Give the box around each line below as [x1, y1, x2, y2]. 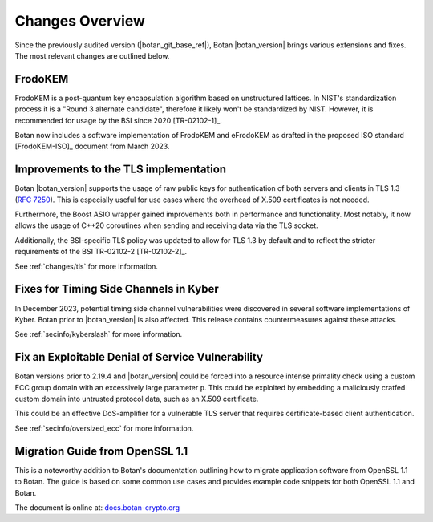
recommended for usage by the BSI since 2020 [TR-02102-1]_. [14, 115, 222, 125]
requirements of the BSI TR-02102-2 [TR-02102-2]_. [14, 247, 188, 257]
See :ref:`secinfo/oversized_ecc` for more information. [14, 423, 194, 433]
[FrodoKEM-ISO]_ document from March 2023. [14, 141, 170, 152]
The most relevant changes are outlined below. [14, 51, 170, 60]
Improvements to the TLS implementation [14, 163, 227, 176]
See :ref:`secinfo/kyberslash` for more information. [14, 330, 183, 339]
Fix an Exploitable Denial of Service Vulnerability [14, 350, 264, 364]
